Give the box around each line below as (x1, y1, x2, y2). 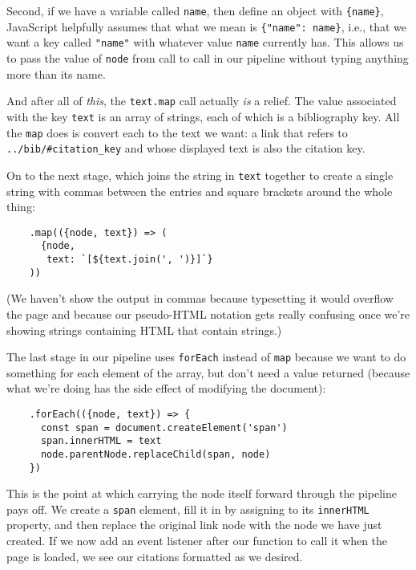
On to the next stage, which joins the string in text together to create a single (6, 166, 394, 183)
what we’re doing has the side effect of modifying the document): (6, 380, 326, 397)
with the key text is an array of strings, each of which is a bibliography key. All (6, 108, 400, 124)
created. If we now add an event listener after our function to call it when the (6, 532, 388, 549)
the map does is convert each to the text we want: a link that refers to (6, 124, 348, 140)
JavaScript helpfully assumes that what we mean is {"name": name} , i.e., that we (6, 18, 406, 35)
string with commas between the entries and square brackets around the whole (6, 182, 393, 199)
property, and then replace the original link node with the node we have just (6, 516, 382, 533)
